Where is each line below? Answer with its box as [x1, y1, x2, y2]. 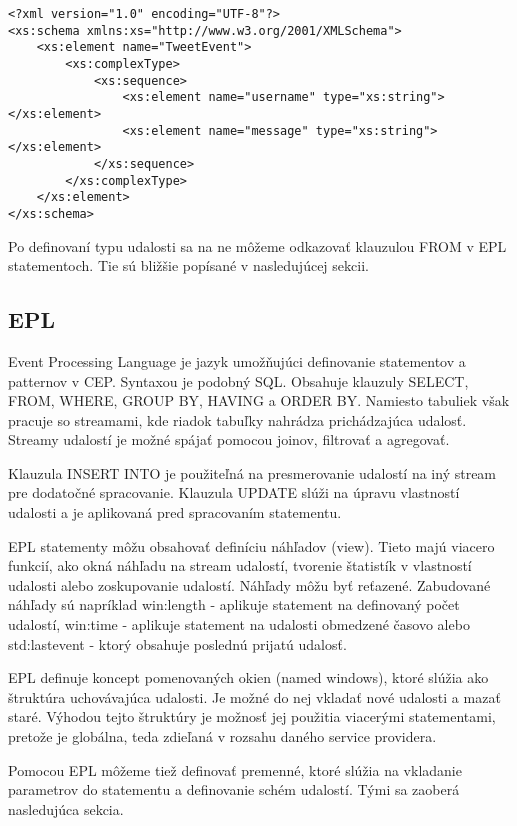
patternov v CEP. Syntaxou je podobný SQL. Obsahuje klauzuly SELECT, [8, 370, 469, 391]
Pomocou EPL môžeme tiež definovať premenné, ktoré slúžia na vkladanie [8, 759, 462, 780]
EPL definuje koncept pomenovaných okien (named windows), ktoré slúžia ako [8, 667, 489, 688]
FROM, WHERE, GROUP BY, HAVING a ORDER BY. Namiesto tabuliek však [8, 390, 510, 411]
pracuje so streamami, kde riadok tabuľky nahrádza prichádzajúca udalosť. [8, 409, 467, 430]
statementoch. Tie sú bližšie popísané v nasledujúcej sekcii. [8, 255, 369, 276]
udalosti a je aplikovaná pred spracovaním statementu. [8, 502, 342, 523]
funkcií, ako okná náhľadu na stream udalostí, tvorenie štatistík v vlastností [8, 555, 472, 576]
